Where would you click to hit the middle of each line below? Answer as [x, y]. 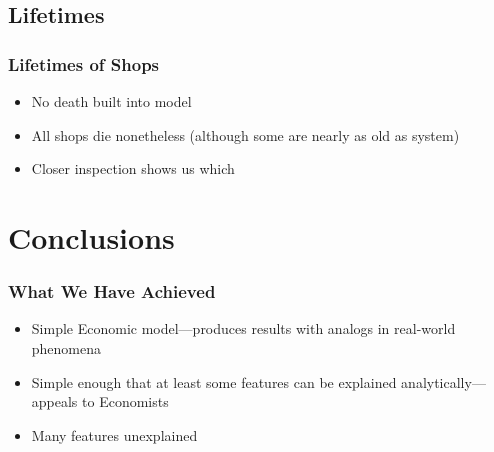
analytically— [443, 381]
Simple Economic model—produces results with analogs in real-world [243, 328]
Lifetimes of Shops [84, 63]
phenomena [66, 347]
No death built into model [111, 101]
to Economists [125, 401]
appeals [54, 401]
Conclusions [91, 236]
